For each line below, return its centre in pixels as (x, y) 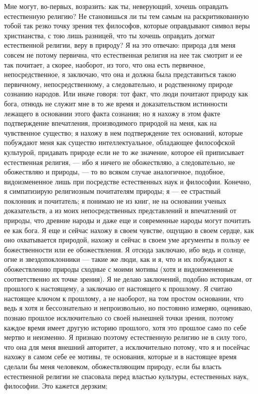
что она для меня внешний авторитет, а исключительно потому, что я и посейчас (127, 347)
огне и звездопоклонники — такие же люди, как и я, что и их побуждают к (118, 259)
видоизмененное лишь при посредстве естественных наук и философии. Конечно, (128, 181)
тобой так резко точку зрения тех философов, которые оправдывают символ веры (127, 26)
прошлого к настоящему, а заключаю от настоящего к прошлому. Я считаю (118, 288)
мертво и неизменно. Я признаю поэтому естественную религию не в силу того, (126, 337)
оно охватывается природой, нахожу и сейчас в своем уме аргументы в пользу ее (127, 240)
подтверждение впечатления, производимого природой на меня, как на (110, 123)
